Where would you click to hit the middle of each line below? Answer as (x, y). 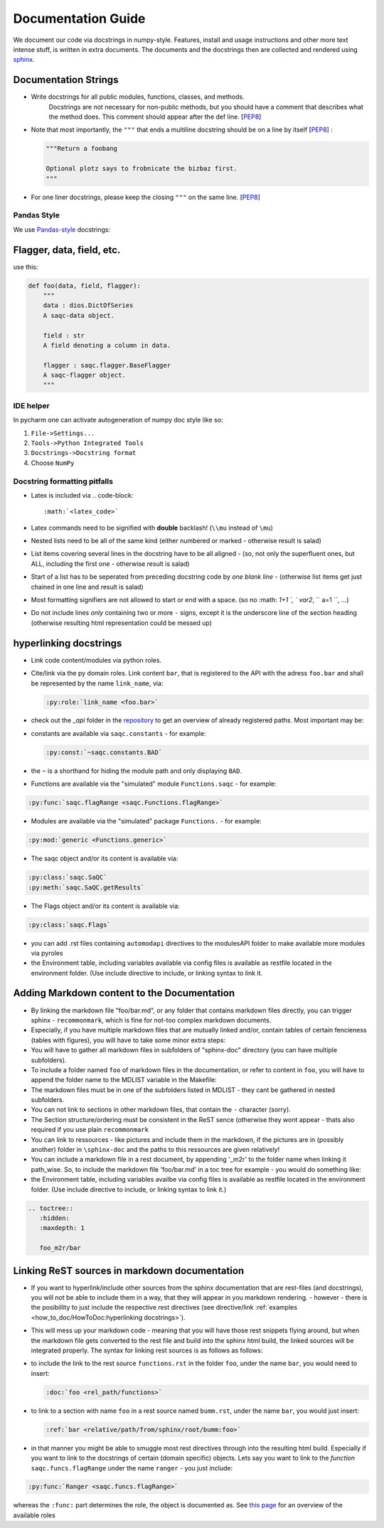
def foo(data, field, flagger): (85, 285)
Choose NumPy (53, 463)
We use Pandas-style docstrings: (62, 229)
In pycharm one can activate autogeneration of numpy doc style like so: (118, 420)
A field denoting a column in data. (107, 345)
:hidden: (55, 1218)
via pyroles (47, 953)
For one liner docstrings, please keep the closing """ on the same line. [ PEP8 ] (146, 197)
